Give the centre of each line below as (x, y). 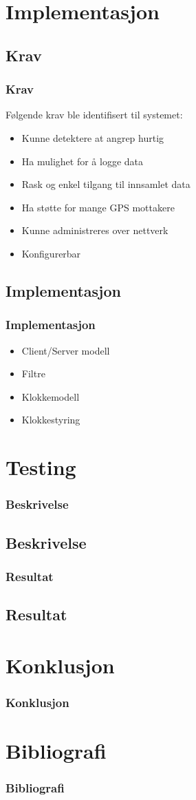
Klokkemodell (51, 396)
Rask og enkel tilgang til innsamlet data (106, 184)
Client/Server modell (66, 350)
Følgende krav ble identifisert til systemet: (94, 115)
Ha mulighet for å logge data (83, 161)
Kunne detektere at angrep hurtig (93, 137)
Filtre (33, 373)
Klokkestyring (51, 420)
